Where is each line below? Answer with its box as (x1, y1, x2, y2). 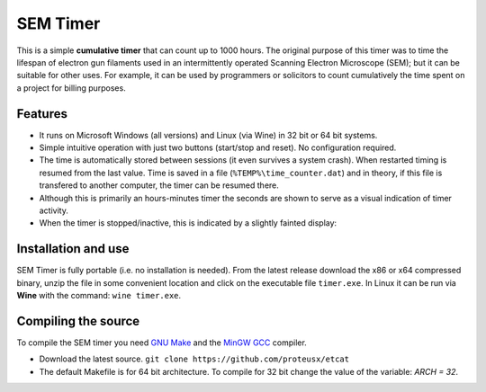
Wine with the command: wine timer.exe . (16, 290, 182, 301)
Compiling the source (16, 313, 140, 328)
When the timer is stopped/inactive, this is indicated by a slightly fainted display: (39, 218, 337, 228)
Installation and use (16, 241, 130, 256)
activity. (39, 205, 69, 216)
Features (16, 106, 67, 121)
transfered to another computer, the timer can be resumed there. (39, 180, 279, 191)
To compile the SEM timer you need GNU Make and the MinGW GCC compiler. (16, 337, 308, 348)
